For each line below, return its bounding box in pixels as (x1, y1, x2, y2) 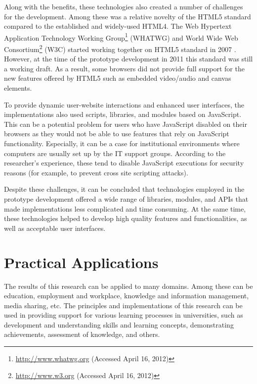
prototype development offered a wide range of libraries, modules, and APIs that (4, 194, 249, 204)
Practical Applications (4, 252, 159, 272)
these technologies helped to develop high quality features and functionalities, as (4, 213, 247, 223)
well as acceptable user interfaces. (4, 222, 106, 233)
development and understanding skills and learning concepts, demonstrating (4, 319, 234, 329)
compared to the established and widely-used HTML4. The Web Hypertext (4, 21, 232, 31)
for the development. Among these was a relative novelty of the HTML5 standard (4, 11, 251, 21)
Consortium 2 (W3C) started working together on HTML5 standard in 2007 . (4, 43, 236, 54)
